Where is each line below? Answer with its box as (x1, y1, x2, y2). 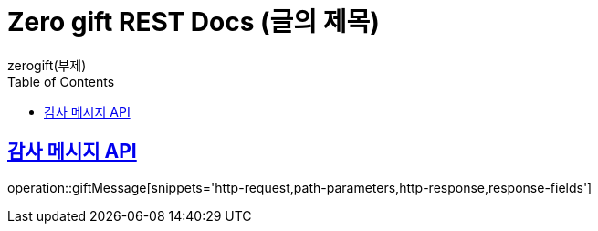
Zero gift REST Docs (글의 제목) (7, 6, 380, 37)
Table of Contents (7, 73, 115, 89)
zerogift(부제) (7, 57, 87, 73)
